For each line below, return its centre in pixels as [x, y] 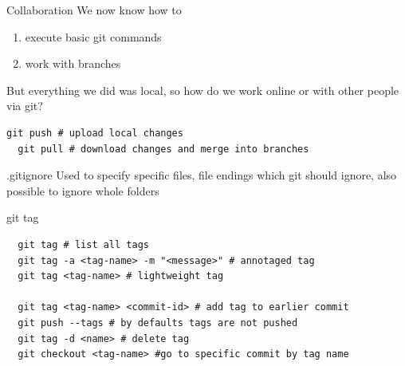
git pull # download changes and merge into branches [163, 149]
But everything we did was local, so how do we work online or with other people [203, 90]
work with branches [73, 63]
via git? [25, 106]
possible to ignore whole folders [83, 190]
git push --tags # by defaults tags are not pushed [158, 323]
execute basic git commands [93, 36]
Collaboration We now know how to [94, 10]
